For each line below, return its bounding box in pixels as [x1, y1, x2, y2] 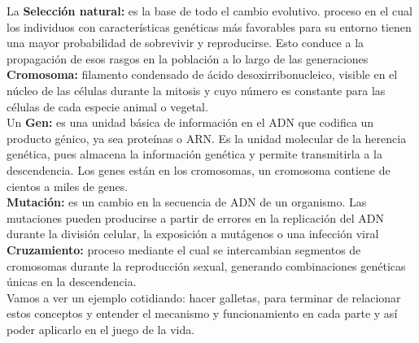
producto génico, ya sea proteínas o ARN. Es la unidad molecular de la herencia [7, 129, 407, 146]
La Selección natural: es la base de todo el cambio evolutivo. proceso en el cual [7, 2, 412, 19]
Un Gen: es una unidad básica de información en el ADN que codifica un [7, 114, 374, 131]
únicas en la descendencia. [7, 273, 137, 290]
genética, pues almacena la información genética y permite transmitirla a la [7, 145, 382, 163]
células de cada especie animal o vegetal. [7, 98, 208, 115]
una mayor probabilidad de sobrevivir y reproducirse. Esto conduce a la [7, 34, 364, 51]
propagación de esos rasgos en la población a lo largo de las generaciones [7, 50, 369, 67]
